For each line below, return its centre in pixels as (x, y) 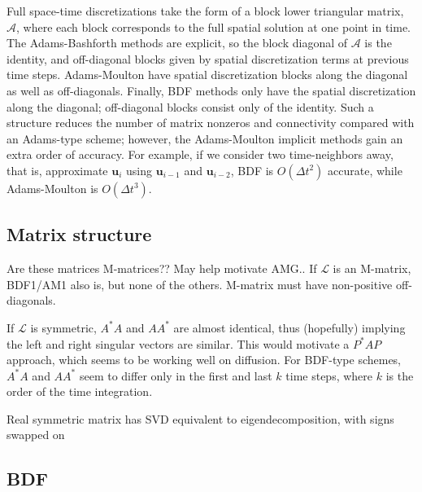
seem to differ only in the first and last (176, 375)
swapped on (36, 435)
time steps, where (329, 375)
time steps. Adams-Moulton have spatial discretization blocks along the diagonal (207, 75)
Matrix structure (79, 234)
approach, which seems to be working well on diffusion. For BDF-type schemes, (204, 360)
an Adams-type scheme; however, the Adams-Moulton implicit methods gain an (205, 138)
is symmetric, (63, 327)
